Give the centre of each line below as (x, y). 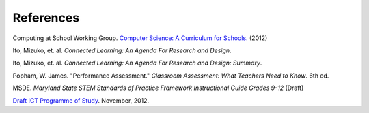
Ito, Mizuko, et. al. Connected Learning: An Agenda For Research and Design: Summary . (137, 63)
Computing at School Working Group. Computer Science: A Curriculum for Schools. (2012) (140, 38)
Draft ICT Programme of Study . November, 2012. (81, 100)
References (46, 18)
